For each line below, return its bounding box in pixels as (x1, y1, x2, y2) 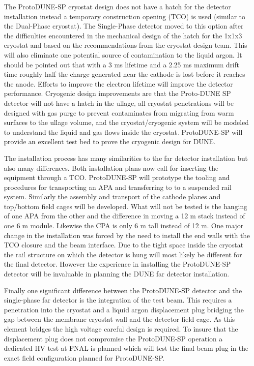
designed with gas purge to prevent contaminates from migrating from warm (4, 107, 234, 118)
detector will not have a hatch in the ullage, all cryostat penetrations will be (4, 97, 234, 108)
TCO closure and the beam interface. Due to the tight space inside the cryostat (4, 240, 244, 250)
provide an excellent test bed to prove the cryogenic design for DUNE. (4, 136, 216, 147)
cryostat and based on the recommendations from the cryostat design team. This (4, 40, 247, 50)
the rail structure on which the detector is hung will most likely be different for (4, 249, 242, 259)
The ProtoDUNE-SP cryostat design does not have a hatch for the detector (4, 1, 231, 11)
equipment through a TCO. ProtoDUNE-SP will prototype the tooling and (4, 172, 230, 183)
